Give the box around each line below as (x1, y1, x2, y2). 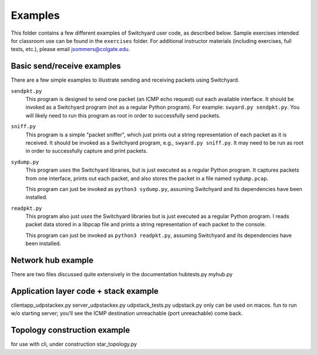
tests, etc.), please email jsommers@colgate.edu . (11, 46, 130, 53)
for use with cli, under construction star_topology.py (11, 341, 137, 348)
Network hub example (11, 256, 94, 266)
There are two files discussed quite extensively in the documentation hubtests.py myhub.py (11, 271, 233, 278)
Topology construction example (11, 325, 130, 335)
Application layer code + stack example (11, 286, 158, 296)
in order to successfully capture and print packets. (25, 148, 148, 155)
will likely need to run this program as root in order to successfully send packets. (25, 112, 221, 119)
